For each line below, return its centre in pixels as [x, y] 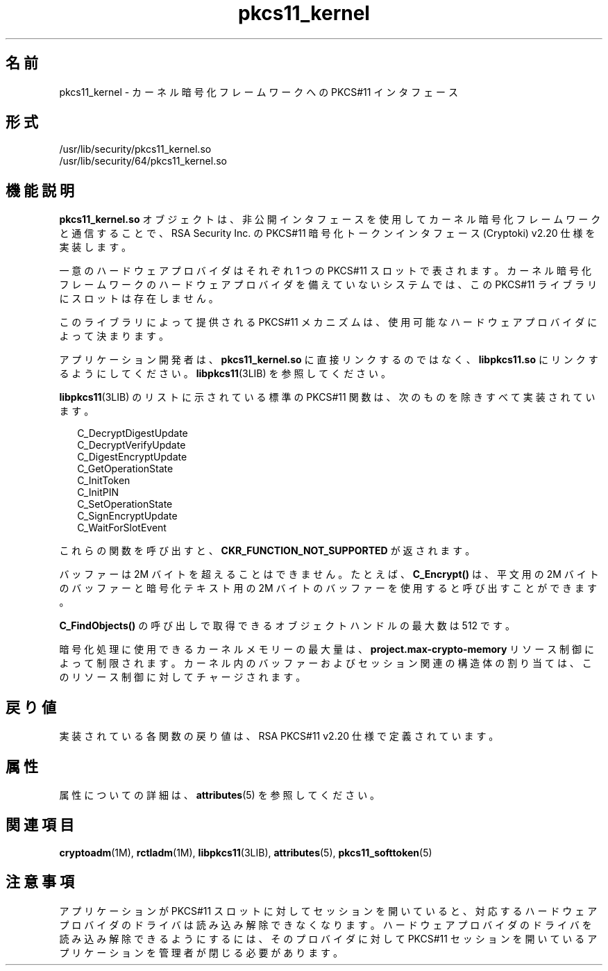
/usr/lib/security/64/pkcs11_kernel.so [143, 161]
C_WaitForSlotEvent [122, 528]
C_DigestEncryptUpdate [132, 457]
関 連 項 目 [40, 825]
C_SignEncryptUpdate [127, 516]
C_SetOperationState [125, 504]
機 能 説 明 [40, 190]
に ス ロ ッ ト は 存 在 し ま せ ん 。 [139, 299]
